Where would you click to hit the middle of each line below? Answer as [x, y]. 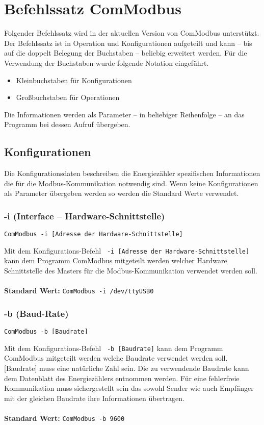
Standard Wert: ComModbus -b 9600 [64, 418]
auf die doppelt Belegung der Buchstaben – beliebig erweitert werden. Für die [126, 53]
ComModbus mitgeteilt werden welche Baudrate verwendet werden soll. [116, 358]
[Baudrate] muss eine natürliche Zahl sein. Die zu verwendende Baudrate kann [127, 368]
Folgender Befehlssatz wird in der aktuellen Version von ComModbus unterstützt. [132, 33]
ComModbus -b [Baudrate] [46, 332]
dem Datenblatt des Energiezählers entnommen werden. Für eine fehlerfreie [122, 378]
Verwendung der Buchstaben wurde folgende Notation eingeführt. [107, 62]
